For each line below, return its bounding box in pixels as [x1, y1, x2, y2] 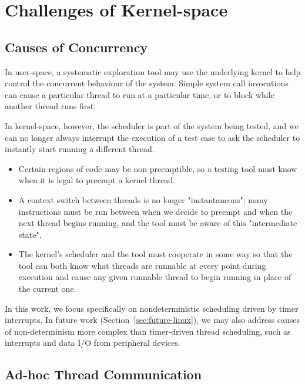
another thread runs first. [5, 100, 96, 112]
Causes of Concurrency [5, 38, 148, 56]
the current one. [18, 282, 76, 295]
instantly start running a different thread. [5, 143, 155, 155]
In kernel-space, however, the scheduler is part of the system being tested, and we [5, 119, 299, 132]
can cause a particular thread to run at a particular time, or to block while [5, 88, 274, 100]
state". [18, 228, 42, 240]
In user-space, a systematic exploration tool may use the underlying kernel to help [5, 65, 301, 78]
